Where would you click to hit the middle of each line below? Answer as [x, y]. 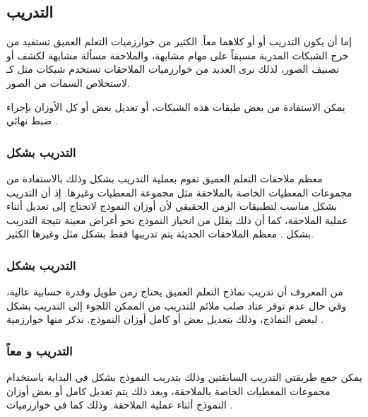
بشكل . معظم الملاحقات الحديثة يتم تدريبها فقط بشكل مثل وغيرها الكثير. [160, 234]
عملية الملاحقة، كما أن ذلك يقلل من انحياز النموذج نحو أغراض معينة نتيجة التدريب [177, 219]
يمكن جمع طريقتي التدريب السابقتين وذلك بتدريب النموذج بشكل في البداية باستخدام [184, 377]
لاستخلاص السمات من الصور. [68, 82]
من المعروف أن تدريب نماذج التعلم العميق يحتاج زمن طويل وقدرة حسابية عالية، [175, 292]
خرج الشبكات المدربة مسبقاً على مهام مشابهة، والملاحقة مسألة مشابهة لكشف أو [178, 55]
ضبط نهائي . [32, 121]
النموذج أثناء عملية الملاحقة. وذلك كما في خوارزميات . [120, 405]
